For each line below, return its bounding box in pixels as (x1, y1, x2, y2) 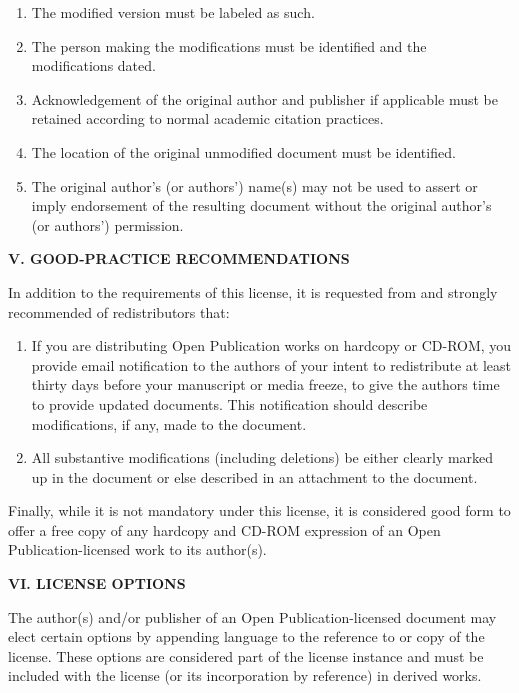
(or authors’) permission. (31, 214, 184, 235)
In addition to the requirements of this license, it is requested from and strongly (8, 281, 498, 302)
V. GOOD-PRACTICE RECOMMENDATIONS (8, 248, 350, 269)
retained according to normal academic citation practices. (31, 108, 384, 129)
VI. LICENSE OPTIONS (8, 573, 186, 594)
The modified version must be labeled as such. (31, 2, 315, 22)
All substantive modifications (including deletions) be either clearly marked (31, 447, 494, 468)
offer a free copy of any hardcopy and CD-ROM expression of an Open (8, 519, 441, 540)
